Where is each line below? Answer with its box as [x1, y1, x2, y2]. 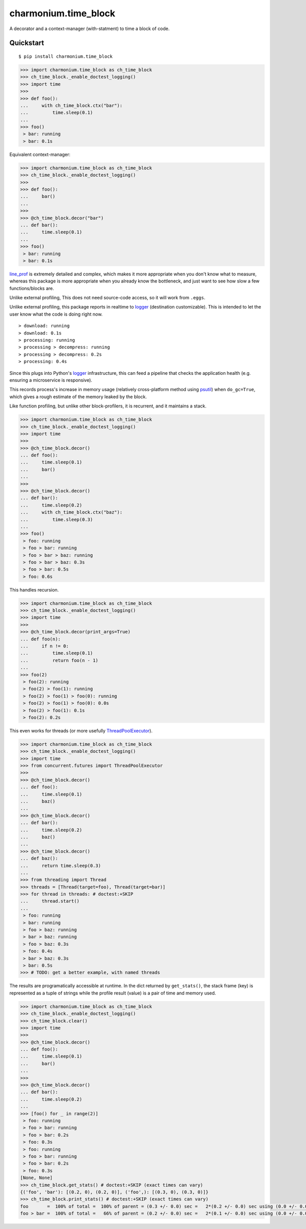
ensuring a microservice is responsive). [9, 377, 93, 383]
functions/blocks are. [9, 285, 55, 291]
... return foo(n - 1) [20, 657, 99, 663]
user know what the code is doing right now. [9, 311, 103, 317]
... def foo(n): [20, 636, 61, 642]
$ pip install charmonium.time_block [18, 54, 113, 59]
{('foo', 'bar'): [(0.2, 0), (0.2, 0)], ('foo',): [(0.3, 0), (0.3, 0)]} [20, 1189, 209, 1195]
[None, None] [20, 1175, 53, 1181]
